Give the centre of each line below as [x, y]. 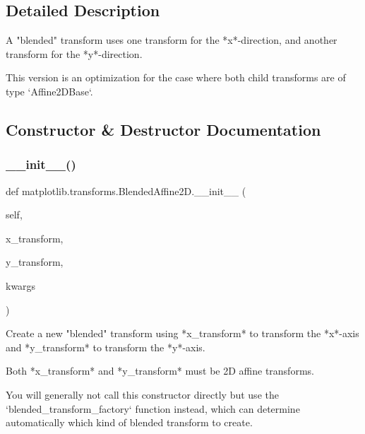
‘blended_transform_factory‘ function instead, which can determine [153, 408]
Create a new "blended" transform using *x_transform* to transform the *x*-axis [182, 333]
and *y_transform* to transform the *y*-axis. [106, 347]
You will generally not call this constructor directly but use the [142, 394]
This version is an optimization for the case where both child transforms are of [176, 77]
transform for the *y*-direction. [74, 53]
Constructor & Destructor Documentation [163, 129]
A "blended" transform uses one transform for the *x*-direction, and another [172, 40]
